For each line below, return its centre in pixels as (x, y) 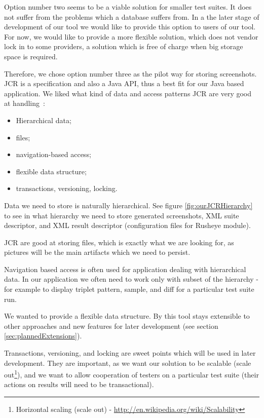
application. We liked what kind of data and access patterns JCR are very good (128, 93)
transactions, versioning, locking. (67, 188)
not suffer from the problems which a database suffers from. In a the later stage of (132, 16)
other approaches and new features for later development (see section (111, 326)
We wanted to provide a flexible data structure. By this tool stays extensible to (127, 316)
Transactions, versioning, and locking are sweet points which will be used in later (130, 353)
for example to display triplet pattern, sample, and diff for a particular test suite (129, 289)
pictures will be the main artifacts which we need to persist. (97, 252)
